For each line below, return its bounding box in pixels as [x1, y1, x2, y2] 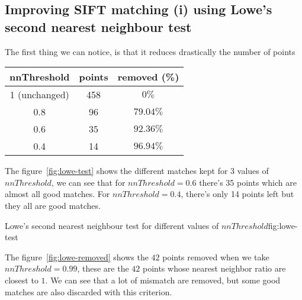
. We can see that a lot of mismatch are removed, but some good [45, 273, 281, 286]
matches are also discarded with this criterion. [5, 285, 172, 298]
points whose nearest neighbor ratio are [142, 262, 286, 275]
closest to [5, 273, 38, 286]
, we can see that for [51, 176, 126, 188]
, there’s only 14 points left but [181, 188, 294, 200]
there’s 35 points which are [199, 176, 297, 188]
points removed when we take [162, 250, 269, 263]
